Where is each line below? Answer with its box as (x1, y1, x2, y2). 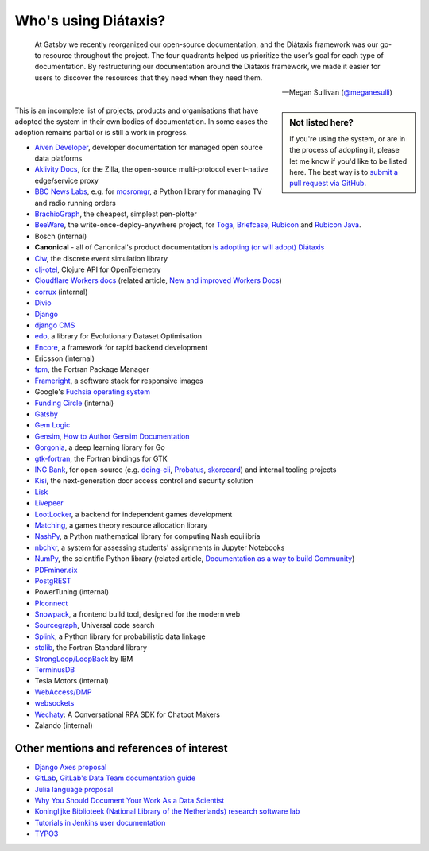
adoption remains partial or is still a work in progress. (14, 128, 188, 137)
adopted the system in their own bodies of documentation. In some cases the (14, 116, 268, 126)
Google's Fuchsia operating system (34, 387, 151, 396)
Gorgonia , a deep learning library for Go (34, 443, 166, 452)
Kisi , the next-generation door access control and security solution (34, 476, 253, 485)
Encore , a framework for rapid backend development (34, 342, 208, 352)
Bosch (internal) (34, 231, 87, 241)
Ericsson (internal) (34, 354, 95, 363)
